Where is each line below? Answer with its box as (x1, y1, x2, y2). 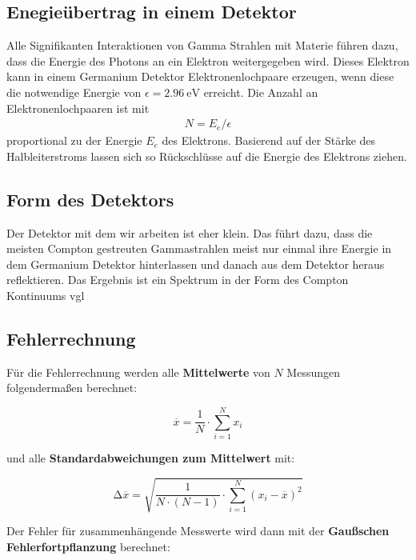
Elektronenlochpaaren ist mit (6, 99, 150, 116)
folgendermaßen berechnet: (6, 379, 138, 396)
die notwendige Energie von (6, 83, 142, 100)
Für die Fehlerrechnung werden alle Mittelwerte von (6, 363, 270, 380)
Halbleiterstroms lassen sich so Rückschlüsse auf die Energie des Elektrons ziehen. (6, 147, 407, 164)
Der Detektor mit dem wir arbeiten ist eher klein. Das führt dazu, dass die (6, 224, 373, 241)
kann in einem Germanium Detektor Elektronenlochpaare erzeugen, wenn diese (6, 68, 394, 85)
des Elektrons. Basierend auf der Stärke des (162, 132, 376, 149)
